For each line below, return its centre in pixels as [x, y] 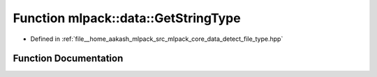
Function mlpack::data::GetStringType [127, 18]
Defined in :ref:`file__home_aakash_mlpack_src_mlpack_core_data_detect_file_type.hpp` [157, 39]
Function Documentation [68, 59]
